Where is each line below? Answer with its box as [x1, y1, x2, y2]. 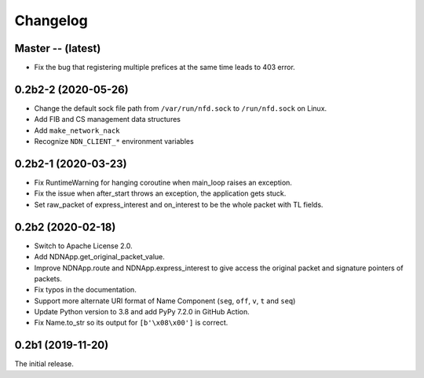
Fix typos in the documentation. [34, 285, 137, 295]
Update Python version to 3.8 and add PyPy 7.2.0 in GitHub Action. [34, 307, 250, 317]
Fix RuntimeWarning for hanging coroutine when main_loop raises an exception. [34, 178, 292, 188]
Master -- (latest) [14, 42, 101, 55]
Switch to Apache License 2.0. [34, 240, 133, 251]
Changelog [14, 12, 88, 29]
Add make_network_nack [34, 126, 121, 135]
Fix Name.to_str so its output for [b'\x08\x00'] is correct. [34, 318, 228, 328]
